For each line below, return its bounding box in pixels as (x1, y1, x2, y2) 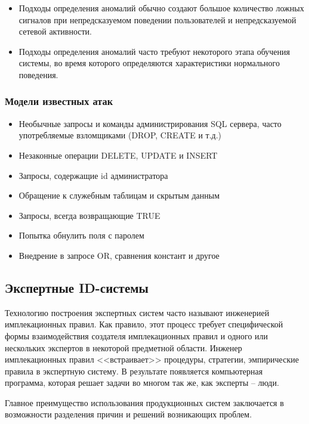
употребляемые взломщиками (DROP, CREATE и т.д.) (18, 129, 222, 141)
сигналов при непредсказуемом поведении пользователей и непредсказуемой (18, 13, 296, 26)
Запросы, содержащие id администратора (18, 169, 168, 181)
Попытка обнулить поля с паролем (18, 229, 144, 242)
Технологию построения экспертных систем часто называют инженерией (5, 306, 270, 318)
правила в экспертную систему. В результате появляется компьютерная (5, 364, 263, 377)
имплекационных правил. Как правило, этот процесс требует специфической (5, 318, 283, 330)
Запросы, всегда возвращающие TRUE (18, 209, 160, 221)
